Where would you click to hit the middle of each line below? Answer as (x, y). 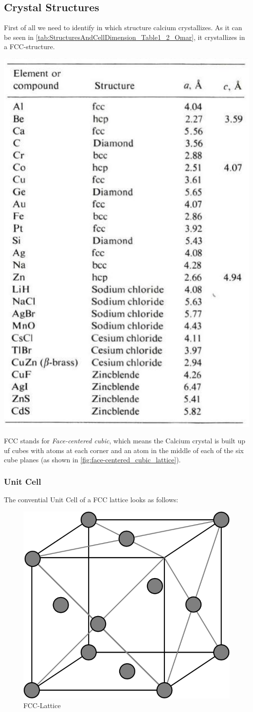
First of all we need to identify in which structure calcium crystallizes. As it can (123, 27)
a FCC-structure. (29, 46)
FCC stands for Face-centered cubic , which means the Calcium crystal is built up (125, 441)
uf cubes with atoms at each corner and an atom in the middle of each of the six (124, 450)
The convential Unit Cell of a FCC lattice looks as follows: (91, 500)
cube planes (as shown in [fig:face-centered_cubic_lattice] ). (92, 460)
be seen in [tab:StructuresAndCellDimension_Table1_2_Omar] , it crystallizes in (125, 37)
